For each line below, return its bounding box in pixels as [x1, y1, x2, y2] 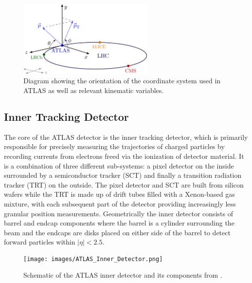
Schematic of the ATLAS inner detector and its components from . [23, 269, 222, 280]
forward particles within [4, 237, 75, 247]
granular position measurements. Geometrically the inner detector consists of [4, 208, 233, 218]
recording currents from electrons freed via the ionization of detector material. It [4, 151, 244, 161]
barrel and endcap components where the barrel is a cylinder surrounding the [4, 218, 234, 228]
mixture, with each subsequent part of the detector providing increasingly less [4, 198, 236, 208]
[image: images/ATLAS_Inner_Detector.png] [23, 255, 163, 263]
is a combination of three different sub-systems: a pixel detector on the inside [4, 160, 234, 170]
